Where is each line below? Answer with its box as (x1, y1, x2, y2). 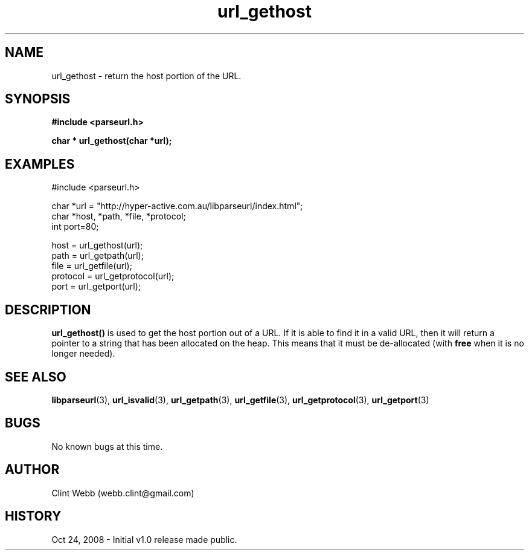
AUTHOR (5, 462, 60, 478)
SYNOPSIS (5, 91, 71, 107)
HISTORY (5, 508, 62, 524)
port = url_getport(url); (51, 281, 141, 292)
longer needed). (51, 348, 115, 359)
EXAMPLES (5, 156, 75, 172)
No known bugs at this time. (51, 441, 163, 452)
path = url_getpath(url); (51, 250, 144, 261)
